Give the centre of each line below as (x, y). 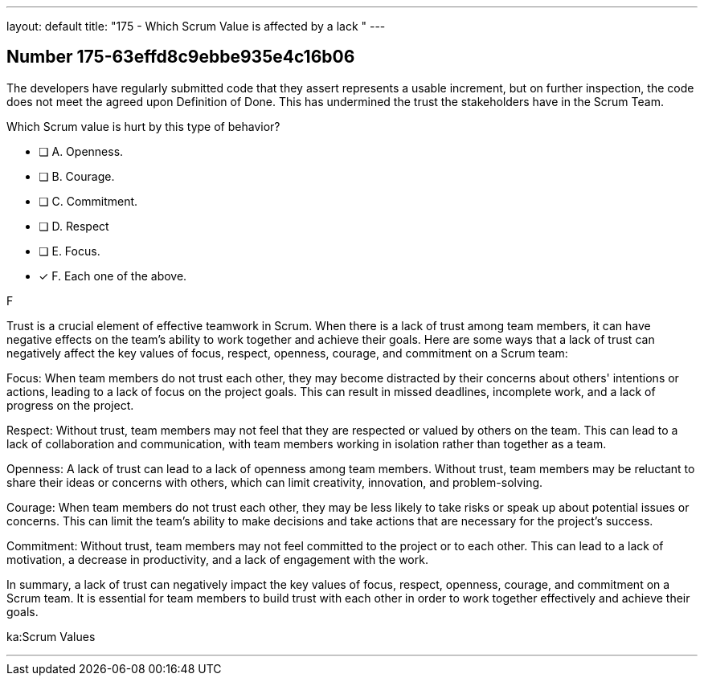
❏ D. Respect (74, 226)
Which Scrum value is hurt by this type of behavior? (143, 126)
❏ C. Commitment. (88, 201)
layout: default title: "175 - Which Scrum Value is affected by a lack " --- (196, 26)
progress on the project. (70, 405)
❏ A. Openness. (81, 151)
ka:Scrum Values (51, 636)
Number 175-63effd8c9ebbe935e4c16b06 (181, 57)
